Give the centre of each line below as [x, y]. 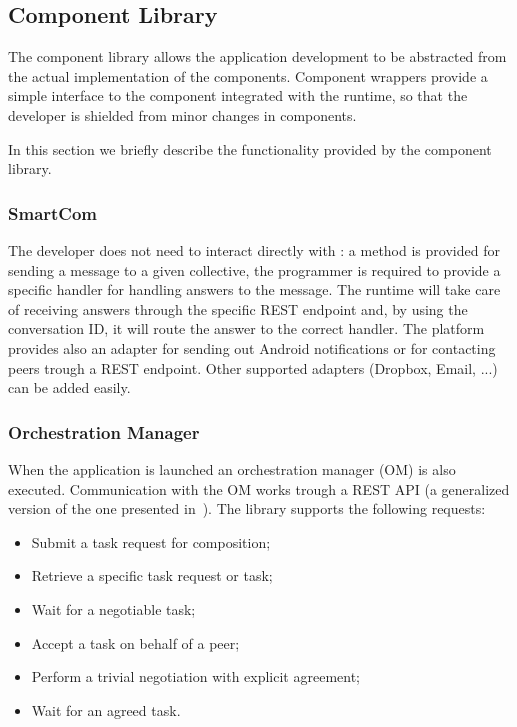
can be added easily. [69, 387]
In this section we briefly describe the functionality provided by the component [250, 148]
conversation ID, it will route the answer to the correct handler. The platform [246, 328]
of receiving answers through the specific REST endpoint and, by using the [238, 308]
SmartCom [53, 212]
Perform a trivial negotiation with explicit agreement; [195, 676]
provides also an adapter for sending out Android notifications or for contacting [252, 347]
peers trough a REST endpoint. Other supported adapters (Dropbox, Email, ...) [253, 367]
